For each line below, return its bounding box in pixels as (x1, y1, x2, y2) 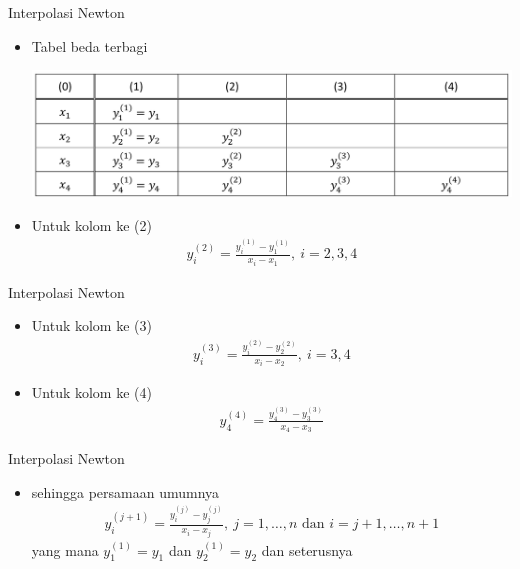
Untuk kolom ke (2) (31, 214, 152, 235)
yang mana (31, 539, 99, 560)
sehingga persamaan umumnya (31, 481, 220, 502)
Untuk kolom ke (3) (31, 315, 152, 336)
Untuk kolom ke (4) (31, 382, 152, 403)
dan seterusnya (261, 539, 353, 560)
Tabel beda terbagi (31, 35, 148, 56)
